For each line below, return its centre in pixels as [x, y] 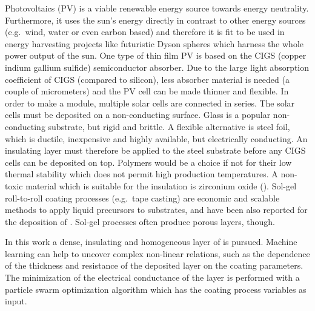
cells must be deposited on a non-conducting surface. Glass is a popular [138, 115]
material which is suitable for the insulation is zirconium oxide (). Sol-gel [161, 185]
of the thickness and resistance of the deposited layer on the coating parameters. [154, 265]
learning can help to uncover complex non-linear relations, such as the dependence [157, 253]
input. [16, 301]
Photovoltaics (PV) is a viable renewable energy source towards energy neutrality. [157, 8]
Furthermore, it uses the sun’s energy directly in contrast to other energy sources [155, 20]
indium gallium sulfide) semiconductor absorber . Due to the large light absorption [157, 67]
